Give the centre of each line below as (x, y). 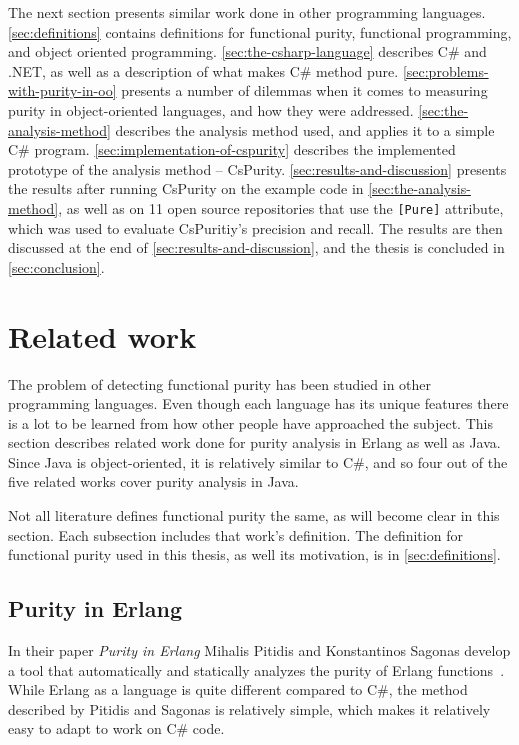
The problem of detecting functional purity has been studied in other (220, 383)
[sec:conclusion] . (56, 266)
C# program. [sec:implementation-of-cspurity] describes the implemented (232, 149)
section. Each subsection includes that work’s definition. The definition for (235, 534)
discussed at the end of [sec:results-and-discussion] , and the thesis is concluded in (256, 247)
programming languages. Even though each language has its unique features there (258, 403)
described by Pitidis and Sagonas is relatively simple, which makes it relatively (249, 708)
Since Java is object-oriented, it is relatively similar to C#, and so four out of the (258, 461)
